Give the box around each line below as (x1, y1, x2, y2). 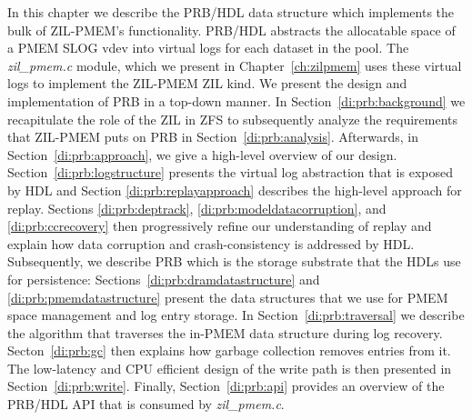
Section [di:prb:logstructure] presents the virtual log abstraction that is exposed (7, 163, 453, 182)
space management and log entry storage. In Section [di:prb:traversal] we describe (7, 305, 465, 325)
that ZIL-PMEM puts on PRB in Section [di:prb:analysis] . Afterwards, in (7, 127, 419, 146)
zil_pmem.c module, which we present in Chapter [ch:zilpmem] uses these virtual (7, 55, 462, 75)
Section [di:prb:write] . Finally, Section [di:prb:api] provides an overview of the (7, 376, 445, 395)
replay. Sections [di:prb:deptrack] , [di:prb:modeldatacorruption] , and (7, 198, 387, 217)
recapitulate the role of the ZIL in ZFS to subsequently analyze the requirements (7, 109, 458, 128)
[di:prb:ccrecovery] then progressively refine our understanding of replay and (7, 216, 432, 235)
